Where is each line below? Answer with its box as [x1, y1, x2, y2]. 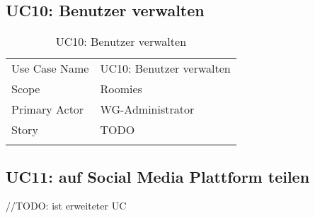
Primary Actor [11, 101, 84, 118]
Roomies [100, 80, 142, 97]
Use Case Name [11, 60, 89, 77]
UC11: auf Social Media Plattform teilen [6, 165, 310, 187]
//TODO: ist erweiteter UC [6, 198, 127, 213]
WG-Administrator [100, 101, 195, 118]
